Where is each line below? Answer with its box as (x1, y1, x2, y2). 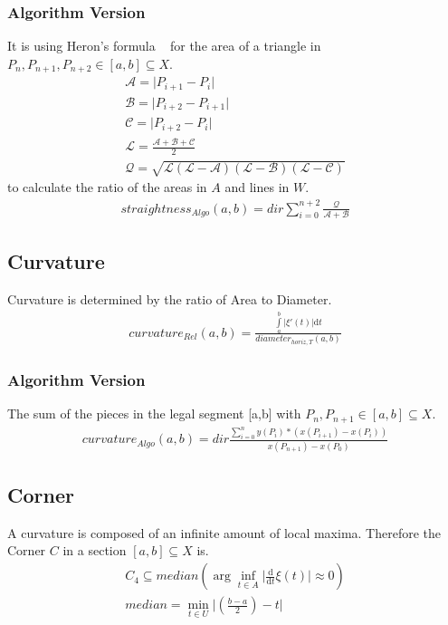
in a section (62, 541, 127, 560)
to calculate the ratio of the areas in (7, 178, 207, 197)
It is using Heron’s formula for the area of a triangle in (7, 36, 321, 55)
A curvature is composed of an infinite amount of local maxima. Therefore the (7, 523, 442, 542)
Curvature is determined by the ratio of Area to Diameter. (7, 290, 332, 309)
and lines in (224, 178, 290, 197)
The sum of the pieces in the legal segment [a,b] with (7, 404, 301, 423)
